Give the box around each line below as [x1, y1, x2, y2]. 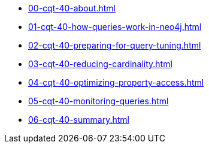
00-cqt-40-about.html [28, 3, 116, 13]
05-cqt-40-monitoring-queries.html [28, 96, 169, 106]
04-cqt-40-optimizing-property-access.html [28, 77, 204, 87]
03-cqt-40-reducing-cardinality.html [28, 59, 172, 69]
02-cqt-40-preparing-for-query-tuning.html [28, 40, 201, 50]
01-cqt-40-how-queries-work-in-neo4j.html [28, 22, 202, 32]
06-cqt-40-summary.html [28, 114, 129, 125]
